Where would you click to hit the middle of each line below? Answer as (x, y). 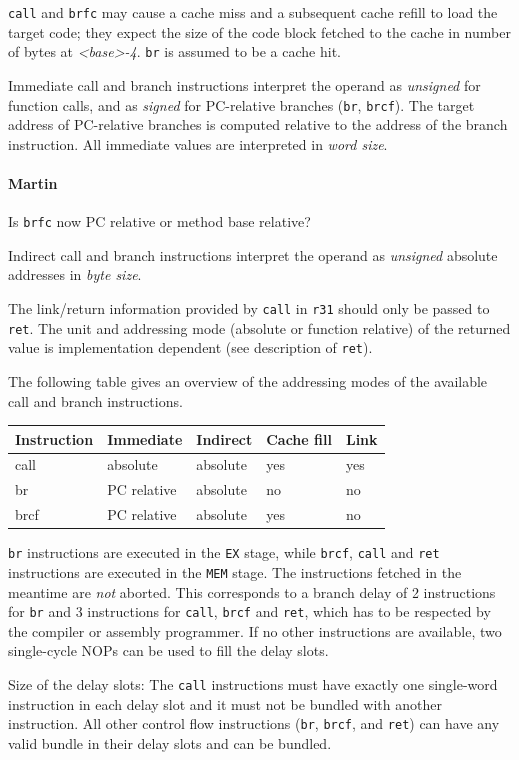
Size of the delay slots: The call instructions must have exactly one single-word (253, 684)
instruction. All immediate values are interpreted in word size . (198, 143)
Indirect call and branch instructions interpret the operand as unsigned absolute (253, 254)
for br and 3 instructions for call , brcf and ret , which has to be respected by (249, 611)
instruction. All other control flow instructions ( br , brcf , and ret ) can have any (254, 723)
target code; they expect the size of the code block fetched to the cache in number (259, 31)
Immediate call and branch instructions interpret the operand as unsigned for (244, 84)
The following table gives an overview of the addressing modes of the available (248, 380)
